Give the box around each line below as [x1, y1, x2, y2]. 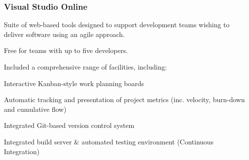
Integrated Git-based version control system [4, 120, 135, 130]
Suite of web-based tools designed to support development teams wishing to [4, 19, 230, 30]
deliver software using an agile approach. [4, 29, 125, 39]
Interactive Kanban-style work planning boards [4, 78, 144, 88]
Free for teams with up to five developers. [4, 45, 128, 55]
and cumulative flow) [4, 104, 67, 114]
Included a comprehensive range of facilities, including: [4, 62, 167, 71]
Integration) [4, 146, 40, 156]
